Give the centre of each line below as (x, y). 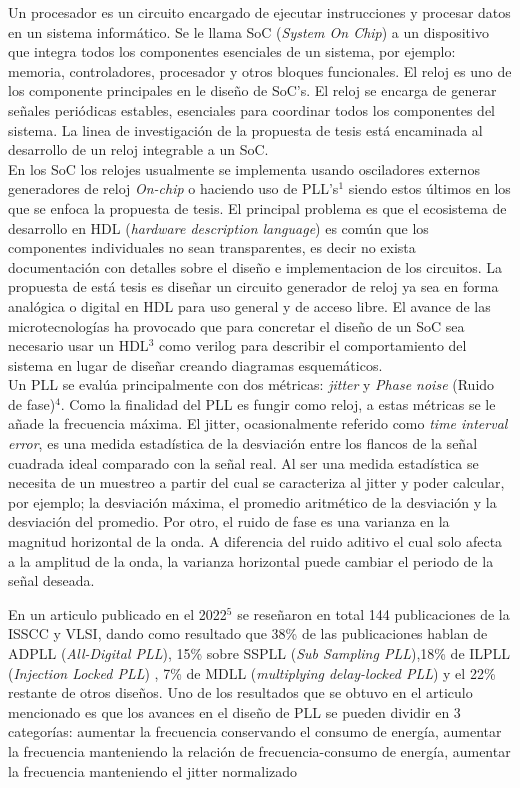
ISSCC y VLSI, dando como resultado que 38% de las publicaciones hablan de (248, 633)
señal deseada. (51, 580)
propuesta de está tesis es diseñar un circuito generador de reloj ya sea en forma (253, 286)
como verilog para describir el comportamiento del (312, 345)
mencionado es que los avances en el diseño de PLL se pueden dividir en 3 (234, 711)
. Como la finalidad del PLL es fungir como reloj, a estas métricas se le (278, 403)
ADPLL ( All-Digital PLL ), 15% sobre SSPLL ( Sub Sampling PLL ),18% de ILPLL (259, 653)
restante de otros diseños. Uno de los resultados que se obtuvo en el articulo (240, 692)
